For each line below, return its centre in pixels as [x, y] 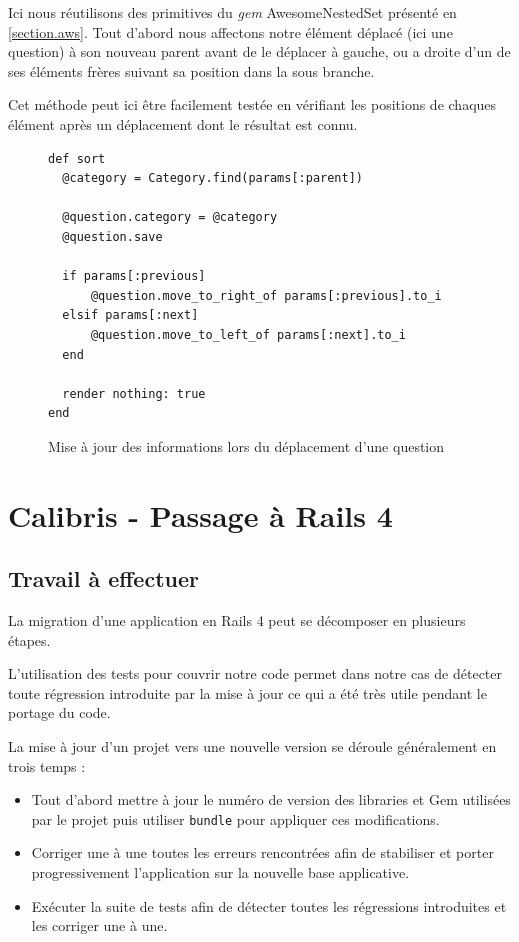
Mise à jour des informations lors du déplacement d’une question [246, 445]
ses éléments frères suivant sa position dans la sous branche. [191, 70]
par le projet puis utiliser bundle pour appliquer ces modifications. [235, 818]
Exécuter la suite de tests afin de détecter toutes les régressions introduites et [269, 905]
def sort [77, 158]
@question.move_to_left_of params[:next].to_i [248, 334]
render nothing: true [134, 393]
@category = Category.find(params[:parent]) [212, 178]
